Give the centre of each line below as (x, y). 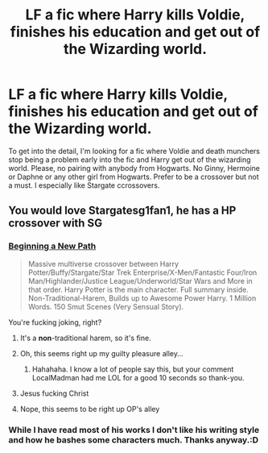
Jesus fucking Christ (54, 393)
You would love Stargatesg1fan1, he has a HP (122, 211)
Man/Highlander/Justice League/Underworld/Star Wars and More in (140, 281)
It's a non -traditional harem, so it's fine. (85, 338)
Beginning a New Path (52, 246)
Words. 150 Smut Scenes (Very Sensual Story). (106, 306)
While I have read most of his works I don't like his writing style (134, 430)
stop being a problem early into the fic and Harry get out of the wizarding (130, 160)
